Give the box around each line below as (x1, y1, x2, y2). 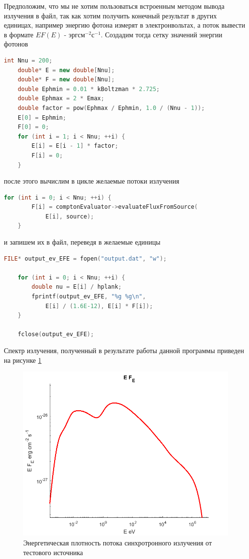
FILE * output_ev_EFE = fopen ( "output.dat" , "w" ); (4, 255, 167, 262)
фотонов (4, 39, 28, 49)
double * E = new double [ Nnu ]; (17, 66, 115, 74)
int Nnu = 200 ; (4, 57, 53, 64)
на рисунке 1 (4, 355, 42, 365)
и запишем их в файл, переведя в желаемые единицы (4, 237, 161, 247)
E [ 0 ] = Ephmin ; (17, 114, 66, 121)
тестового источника (23, 547, 83, 557)
